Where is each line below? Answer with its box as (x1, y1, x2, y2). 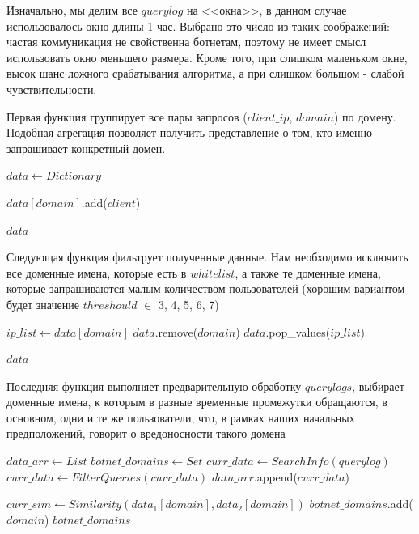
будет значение (6, 295, 79, 312)
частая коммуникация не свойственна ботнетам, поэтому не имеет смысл (6, 33, 366, 50)
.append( (253, 468, 298, 485)
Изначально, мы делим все (6, 2, 138, 18)
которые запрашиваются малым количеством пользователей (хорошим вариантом (6, 280, 405, 297)
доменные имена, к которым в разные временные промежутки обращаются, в (6, 393, 387, 410)
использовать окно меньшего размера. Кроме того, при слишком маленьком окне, (6, 49, 408, 66)
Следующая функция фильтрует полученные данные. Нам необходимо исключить (6, 248, 408, 265)
